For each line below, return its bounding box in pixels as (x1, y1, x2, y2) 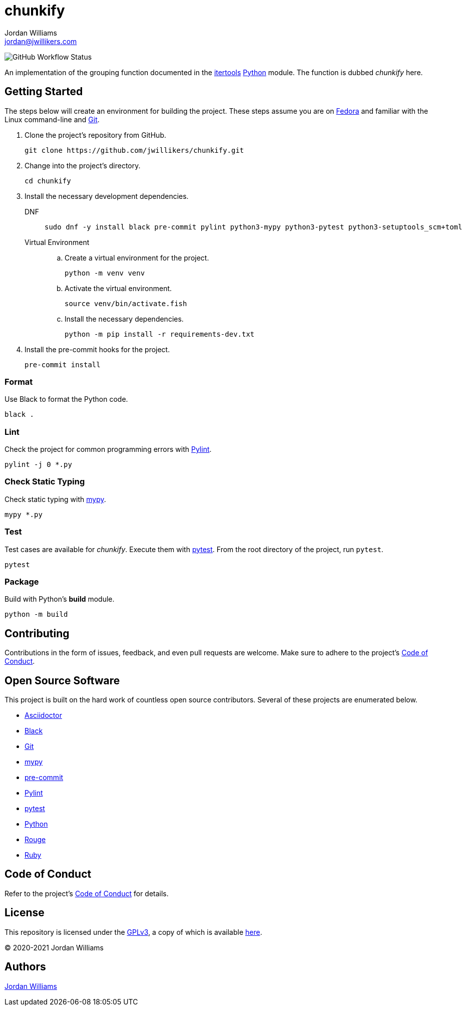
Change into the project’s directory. (25, 161, 141, 170)
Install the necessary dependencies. (65, 314, 184, 323)
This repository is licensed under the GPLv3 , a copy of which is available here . (5, 927, 262, 936)
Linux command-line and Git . (5, 115, 100, 124)
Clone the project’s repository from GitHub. (25, 130, 166, 139)
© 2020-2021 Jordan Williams (5, 943, 104, 952)
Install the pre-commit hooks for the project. (25, 345, 170, 354)
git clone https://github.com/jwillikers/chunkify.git (25, 146, 244, 154)
